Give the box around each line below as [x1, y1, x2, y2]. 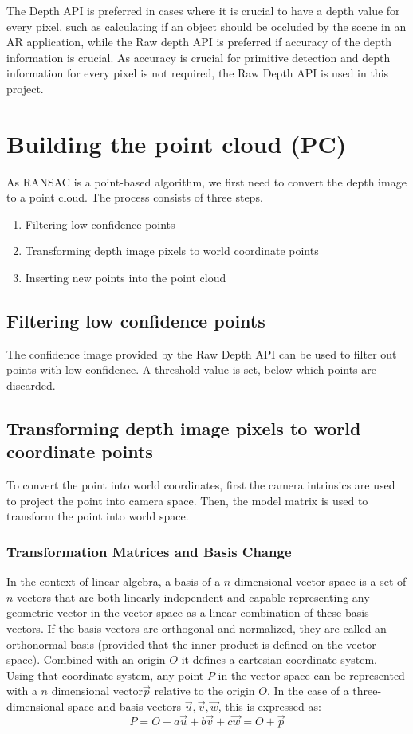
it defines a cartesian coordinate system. [181, 651, 378, 668]
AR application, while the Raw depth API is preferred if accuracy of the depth [6, 33, 392, 50]
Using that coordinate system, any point [6, 666, 204, 683]
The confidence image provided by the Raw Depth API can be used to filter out [6, 345, 397, 362]
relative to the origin [154, 682, 255, 699]
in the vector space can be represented [218, 666, 405, 683]
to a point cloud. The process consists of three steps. [6, 189, 263, 206]
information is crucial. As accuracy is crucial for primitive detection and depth [6, 49, 391, 65]
